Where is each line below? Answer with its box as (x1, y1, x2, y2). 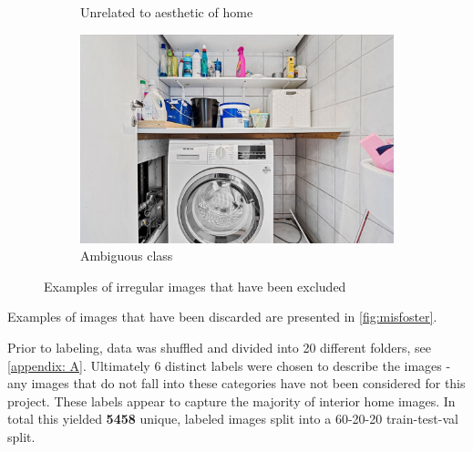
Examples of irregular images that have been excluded (44, 276, 346, 295)
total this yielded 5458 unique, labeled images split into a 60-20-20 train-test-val (7, 409, 458, 428)
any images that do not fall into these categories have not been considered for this (7, 374, 466, 393)
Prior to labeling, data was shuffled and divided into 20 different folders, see (7, 338, 432, 357)
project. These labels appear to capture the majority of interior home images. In (7, 391, 456, 410)
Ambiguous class (80, 246, 173, 265)
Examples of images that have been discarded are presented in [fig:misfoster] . (7, 307, 437, 326)
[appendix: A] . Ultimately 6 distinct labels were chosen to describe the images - (7, 355, 451, 375)
